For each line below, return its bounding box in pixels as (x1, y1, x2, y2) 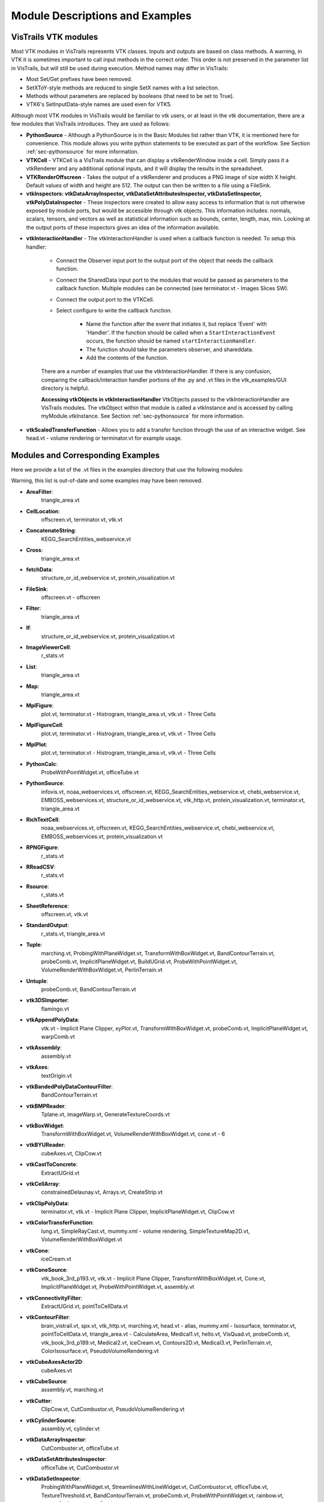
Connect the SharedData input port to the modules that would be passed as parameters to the (56, 276, 289, 284)
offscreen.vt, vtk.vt (41, 910, 88, 917)
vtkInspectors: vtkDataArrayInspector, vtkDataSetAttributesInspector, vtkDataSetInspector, (26, 190, 262, 198)
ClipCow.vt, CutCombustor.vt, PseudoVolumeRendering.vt (41, 1406, 185, 1413)
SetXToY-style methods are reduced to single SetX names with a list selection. (26, 84, 220, 91)
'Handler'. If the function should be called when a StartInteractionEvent (86, 329, 276, 336)
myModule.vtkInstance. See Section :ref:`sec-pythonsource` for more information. (41, 412, 244, 420)
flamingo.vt (41, 1005, 70, 1012)
